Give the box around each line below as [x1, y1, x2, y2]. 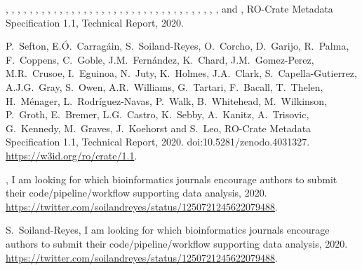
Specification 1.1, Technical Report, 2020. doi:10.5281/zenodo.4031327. [6, 134, 310, 149]
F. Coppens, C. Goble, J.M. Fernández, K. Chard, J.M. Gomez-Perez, [6, 52, 314, 66]
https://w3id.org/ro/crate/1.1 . [6, 148, 138, 162]
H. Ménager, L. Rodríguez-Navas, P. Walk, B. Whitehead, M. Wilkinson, [6, 93, 328, 108]
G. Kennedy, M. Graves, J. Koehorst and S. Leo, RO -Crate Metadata [6, 120, 311, 135]
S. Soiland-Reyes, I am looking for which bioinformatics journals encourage [6, 222, 330, 237]
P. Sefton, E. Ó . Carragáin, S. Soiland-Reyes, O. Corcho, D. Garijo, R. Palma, [6, 38, 349, 53]
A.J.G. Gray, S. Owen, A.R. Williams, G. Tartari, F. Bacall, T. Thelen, [6, 79, 323, 94]
